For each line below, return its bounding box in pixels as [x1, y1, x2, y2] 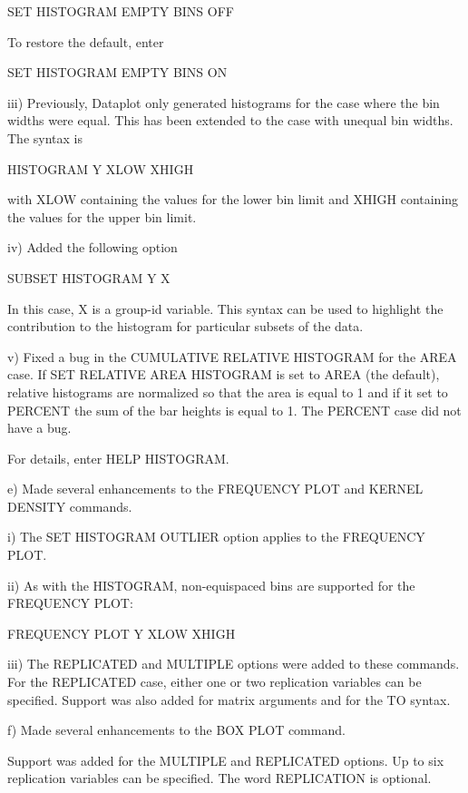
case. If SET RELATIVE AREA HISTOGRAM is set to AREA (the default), [7, 365, 440, 384]
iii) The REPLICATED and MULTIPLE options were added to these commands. [7, 654, 460, 673]
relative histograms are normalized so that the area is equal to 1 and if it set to [7, 382, 448, 401]
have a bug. [7, 418, 72, 437]
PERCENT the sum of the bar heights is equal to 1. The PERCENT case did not [7, 400, 462, 419]
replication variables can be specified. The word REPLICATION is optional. [7, 769, 432, 788]
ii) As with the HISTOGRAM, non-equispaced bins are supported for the [7, 575, 415, 594]
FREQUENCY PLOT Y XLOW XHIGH [7, 623, 236, 642]
